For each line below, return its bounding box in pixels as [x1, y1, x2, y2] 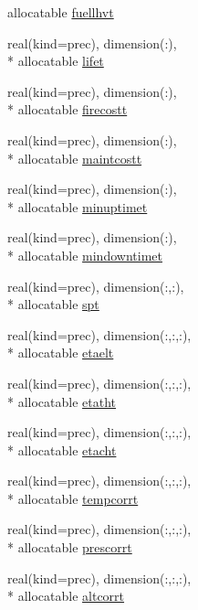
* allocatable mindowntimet [7, 245, 162, 264]
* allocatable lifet [7, 51, 104, 70]
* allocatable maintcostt [7, 148, 142, 167]
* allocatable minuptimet [7, 197, 148, 216]
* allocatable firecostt [7, 100, 128, 119]
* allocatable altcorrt [7, 586, 125, 605]
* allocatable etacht [7, 440, 117, 459]
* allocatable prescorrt [7, 538, 132, 557]
